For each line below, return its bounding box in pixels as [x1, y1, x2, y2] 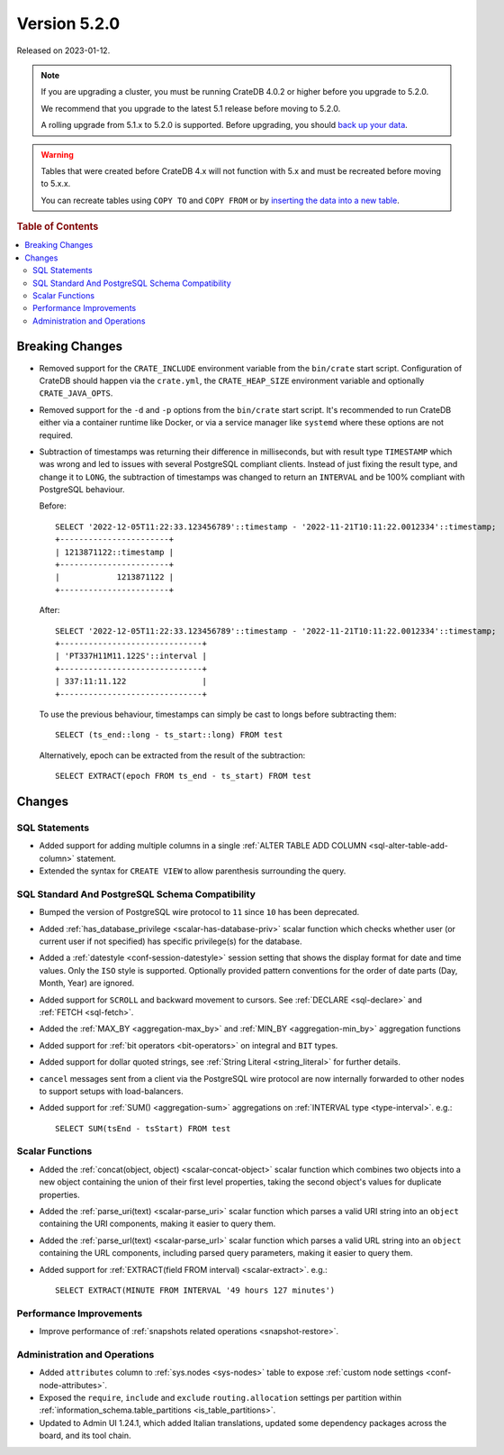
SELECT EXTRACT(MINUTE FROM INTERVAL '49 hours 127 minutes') [55, 1285, 336, 1295]
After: [39, 605, 60, 616]
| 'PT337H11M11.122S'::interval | [55, 651, 207, 662]
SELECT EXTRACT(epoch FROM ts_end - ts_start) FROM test [55, 771, 312, 782]
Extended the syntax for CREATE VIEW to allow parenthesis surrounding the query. [39, 865, 346, 876]
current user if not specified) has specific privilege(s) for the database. [39, 936, 302, 947]
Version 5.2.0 [16, 14, 121, 33]
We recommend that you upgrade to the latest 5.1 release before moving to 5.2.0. [40, 103, 341, 114]
